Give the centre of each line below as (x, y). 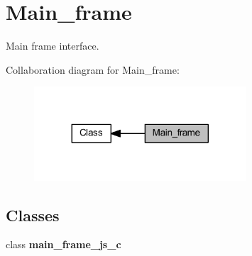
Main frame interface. (53, 46)
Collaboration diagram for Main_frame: (93, 69)
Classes (33, 215)
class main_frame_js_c (64, 244)
